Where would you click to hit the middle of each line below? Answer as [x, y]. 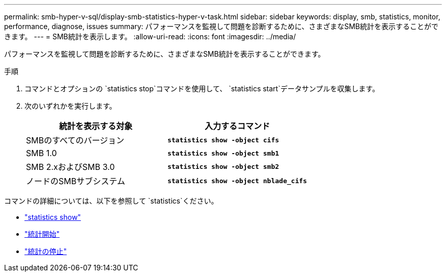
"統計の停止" [46, 251]
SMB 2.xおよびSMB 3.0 [71, 167]
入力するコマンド [237, 126]
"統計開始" [42, 234]
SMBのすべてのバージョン [75, 140]
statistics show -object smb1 [223, 153]
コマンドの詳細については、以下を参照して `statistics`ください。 [111, 201]
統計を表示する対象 [95, 126]
